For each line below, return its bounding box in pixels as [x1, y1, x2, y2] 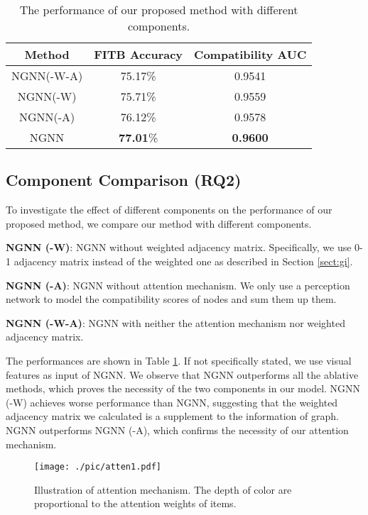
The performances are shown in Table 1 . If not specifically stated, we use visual [6, 353, 352, 367]
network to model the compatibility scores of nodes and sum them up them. [6, 292, 337, 306]
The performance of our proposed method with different [19, 1, 298, 18]
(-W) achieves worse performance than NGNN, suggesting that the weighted [6, 394, 338, 409]
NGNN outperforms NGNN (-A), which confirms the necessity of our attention [6, 422, 349, 437]
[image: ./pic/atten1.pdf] [34, 462, 161, 472]
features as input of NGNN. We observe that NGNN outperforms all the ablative [6, 367, 359, 382]
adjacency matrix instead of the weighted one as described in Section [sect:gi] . [13, 253, 353, 268]
